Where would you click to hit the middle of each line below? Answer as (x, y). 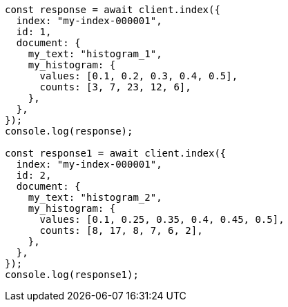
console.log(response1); (72, 275)
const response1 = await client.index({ (116, 153)
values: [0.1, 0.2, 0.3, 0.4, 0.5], (139, 76)
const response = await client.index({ (113, 10)
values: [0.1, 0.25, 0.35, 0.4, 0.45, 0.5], (162, 219)
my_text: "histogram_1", (95, 54)
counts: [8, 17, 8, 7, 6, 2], (121, 230)
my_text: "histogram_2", (95, 197)
